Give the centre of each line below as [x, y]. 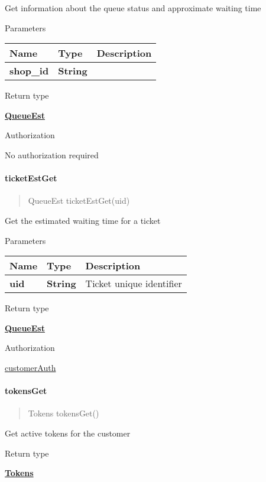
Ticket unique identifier [134, 284]
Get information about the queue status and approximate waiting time [133, 8]
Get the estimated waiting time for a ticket [83, 220]
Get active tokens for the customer [68, 433]
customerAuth [30, 367]
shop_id [29, 71]
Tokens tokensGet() [64, 413]
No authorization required [52, 154]
